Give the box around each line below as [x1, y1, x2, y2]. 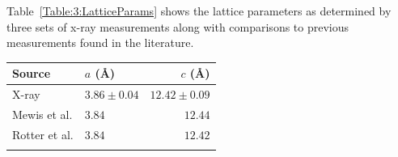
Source [12, 65, 51, 82]
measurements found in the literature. [6, 34, 194, 51]
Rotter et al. [12, 125, 74, 142]
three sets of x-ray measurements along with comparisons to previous [6, 18, 349, 35]
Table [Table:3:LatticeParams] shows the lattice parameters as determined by [6, 2, 392, 19]
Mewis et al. [12, 105, 73, 122]
